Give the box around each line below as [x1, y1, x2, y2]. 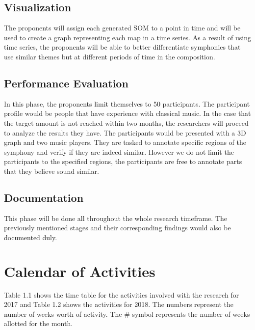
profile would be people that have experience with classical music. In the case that [4, 108, 251, 118]
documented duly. [4, 232, 57, 242]
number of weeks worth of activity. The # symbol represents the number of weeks [4, 308, 250, 319]
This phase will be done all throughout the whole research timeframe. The [4, 213, 227, 223]
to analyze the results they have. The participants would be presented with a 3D [4, 127, 246, 137]
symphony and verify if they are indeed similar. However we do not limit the [4, 146, 234, 157]
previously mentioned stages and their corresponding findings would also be [4, 222, 231, 233]
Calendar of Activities [4, 261, 155, 281]
